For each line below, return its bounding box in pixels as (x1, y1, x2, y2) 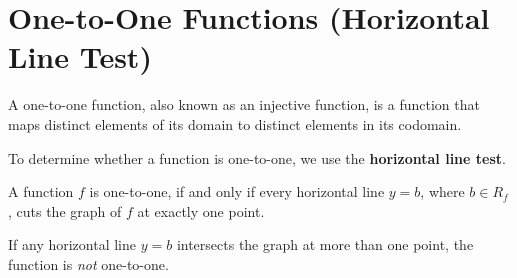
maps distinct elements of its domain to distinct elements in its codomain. (8, 113, 462, 134)
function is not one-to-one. (8, 253, 169, 274)
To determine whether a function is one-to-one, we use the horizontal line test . (8, 147, 506, 168)
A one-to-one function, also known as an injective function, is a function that (8, 94, 480, 115)
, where (420, 181, 465, 202)
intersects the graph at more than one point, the (176, 234, 474, 255)
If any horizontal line (8, 234, 137, 255)
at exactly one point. (137, 200, 265, 221)
